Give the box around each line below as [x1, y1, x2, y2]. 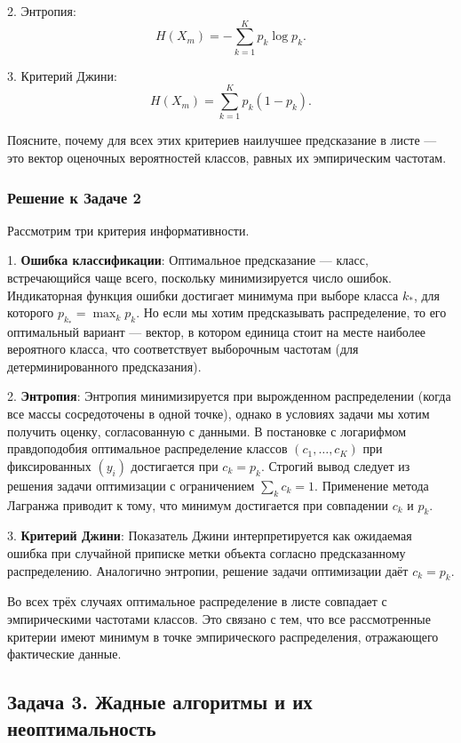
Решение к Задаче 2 [7, 186, 141, 208]
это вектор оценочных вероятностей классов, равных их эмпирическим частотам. [7, 148, 447, 167]
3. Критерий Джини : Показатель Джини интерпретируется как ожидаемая [7, 526, 412, 545]
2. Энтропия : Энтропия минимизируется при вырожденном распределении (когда [7, 387, 451, 405]
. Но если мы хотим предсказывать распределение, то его [136, 303, 447, 322]
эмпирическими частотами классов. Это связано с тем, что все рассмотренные [7, 609, 431, 627]
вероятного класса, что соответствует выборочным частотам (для [7, 340, 359, 358]
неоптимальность [7, 714, 156, 741]
